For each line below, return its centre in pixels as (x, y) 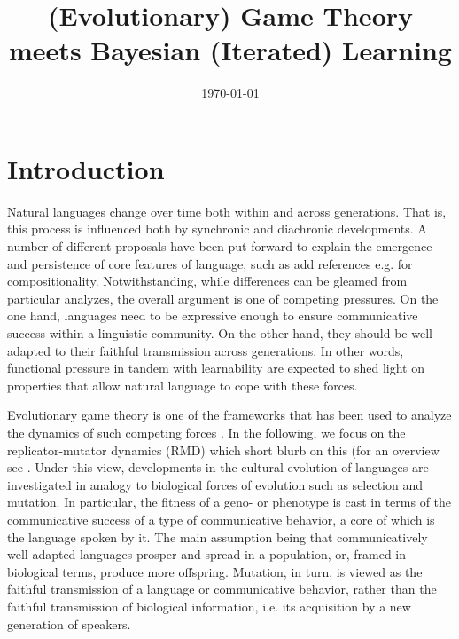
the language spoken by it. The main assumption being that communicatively (218, 536)
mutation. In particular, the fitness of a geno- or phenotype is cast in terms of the (229, 502)
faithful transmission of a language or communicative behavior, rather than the (222, 589)
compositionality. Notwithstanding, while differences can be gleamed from (207, 281)
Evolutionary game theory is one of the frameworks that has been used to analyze (229, 415)
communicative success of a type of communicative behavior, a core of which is (221, 519)
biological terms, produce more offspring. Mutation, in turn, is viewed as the (215, 571)
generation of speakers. (69, 623)
